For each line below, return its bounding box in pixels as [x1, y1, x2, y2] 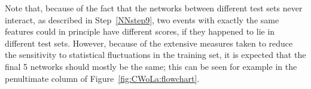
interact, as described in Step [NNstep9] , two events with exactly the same [5, 13, 279, 26]
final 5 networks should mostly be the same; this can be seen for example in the [5, 60, 297, 72]
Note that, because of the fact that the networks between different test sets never [5, 2, 303, 14]
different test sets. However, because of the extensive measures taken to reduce [5, 36, 293, 49]
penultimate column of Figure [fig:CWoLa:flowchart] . [5, 72, 200, 84]
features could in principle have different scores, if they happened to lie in [5, 25, 275, 38]
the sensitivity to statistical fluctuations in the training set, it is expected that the [5, 48, 306, 61]
